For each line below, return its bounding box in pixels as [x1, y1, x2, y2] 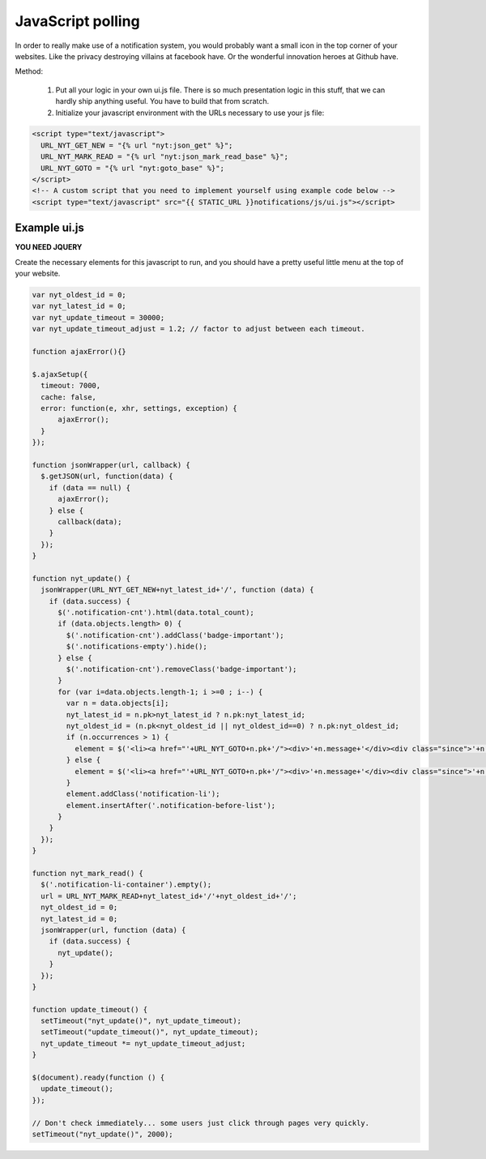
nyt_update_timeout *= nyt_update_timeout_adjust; [40, 1038, 246, 1048]
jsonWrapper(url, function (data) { [40, 925, 186, 934]
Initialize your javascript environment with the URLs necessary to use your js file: [55, 108, 325, 118]
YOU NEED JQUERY [15, 242, 83, 252]
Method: [15, 66, 44, 76]
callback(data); [58, 517, 122, 526]
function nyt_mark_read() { [32, 869, 143, 879]
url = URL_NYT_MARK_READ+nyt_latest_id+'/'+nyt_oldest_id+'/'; [40, 892, 297, 900]
